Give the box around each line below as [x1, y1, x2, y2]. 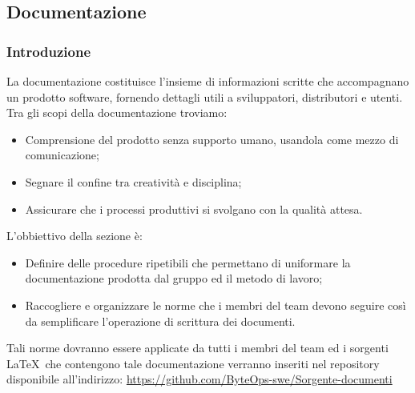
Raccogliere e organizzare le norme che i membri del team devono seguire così [25, 296, 406, 313]
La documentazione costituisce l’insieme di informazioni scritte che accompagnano [6, 73, 409, 89]
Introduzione [6, 41, 91, 61]
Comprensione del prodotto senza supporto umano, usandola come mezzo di [25, 130, 399, 147]
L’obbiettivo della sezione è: [6, 227, 143, 244]
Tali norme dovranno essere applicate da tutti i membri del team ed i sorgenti [6, 339, 389, 356]
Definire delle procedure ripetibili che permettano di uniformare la [25, 254, 351, 271]
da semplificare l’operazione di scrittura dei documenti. [25, 312, 296, 329]
